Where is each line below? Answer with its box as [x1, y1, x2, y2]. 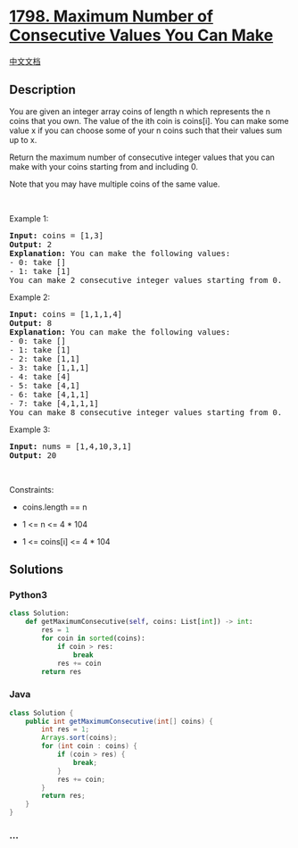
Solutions [9, 562, 64, 578]
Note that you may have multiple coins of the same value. [9, 179, 220, 189]
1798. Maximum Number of [9, 6, 214, 27]
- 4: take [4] [9, 371, 71, 381]
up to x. [9, 134, 37, 145]
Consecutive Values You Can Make [9, 25, 274, 46]
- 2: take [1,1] [9, 353, 80, 363]
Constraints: [9, 484, 54, 495]
